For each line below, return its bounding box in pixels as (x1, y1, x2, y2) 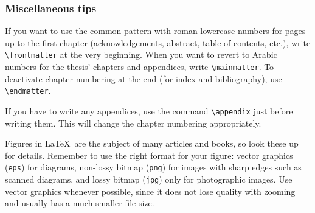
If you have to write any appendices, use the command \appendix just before (5, 104, 293, 117)
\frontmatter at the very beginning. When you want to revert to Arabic (5, 48, 277, 61)
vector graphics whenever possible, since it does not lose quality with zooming (5, 184, 296, 197)
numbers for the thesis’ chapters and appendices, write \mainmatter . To (5, 60, 274, 73)
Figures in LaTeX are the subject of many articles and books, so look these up (5, 137, 299, 150)
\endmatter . (5, 84, 51, 97)
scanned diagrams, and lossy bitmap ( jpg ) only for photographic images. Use (5, 173, 292, 186)
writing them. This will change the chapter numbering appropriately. (5, 116, 261, 129)
